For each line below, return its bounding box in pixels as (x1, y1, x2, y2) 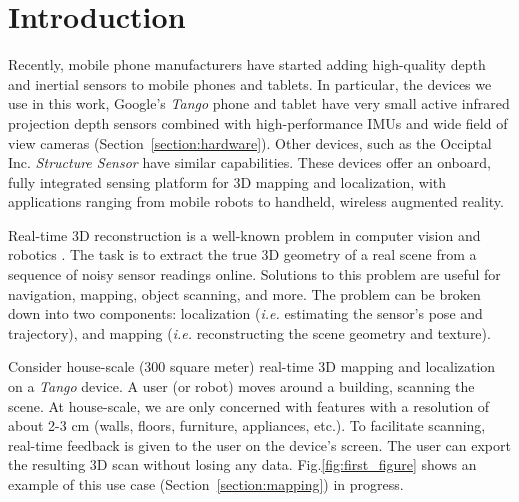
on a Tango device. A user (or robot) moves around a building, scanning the (8, 376, 475, 397)
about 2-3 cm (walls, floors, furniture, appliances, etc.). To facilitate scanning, (8, 415, 486, 436)
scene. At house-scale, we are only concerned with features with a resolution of (8, 395, 490, 416)
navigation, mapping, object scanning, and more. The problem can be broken (8, 283, 481, 304)
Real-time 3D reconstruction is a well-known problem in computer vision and (8, 224, 481, 245)
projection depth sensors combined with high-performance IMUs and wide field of (8, 112, 508, 133)
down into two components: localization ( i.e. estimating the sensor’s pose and (8, 303, 483, 324)
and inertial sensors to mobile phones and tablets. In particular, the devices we (8, 73, 492, 94)
